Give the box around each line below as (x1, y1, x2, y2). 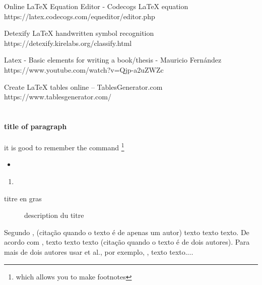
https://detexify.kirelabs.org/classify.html (4, 37, 132, 48)
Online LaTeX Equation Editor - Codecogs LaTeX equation (4, 1, 188, 11)
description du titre (24, 210, 84, 220)
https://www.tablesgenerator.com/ (4, 91, 111, 102)
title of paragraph (4, 121, 67, 131)
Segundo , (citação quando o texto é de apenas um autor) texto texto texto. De (4, 226, 249, 237)
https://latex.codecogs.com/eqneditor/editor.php (4, 11, 155, 21)
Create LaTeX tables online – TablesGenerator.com (4, 81, 163, 92)
